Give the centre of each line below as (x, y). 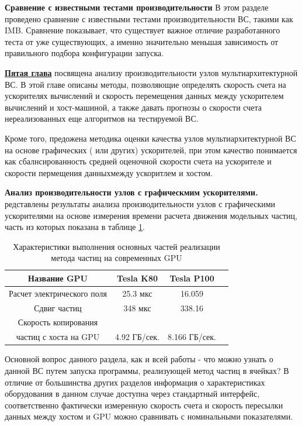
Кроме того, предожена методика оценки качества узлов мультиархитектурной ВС (150, 138)
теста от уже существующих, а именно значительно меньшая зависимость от (142, 41)
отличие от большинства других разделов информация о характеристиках (135, 382)
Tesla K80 (137, 278)
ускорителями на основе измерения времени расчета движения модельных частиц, (151, 215)
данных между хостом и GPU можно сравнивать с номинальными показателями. (149, 416)
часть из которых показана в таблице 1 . (75, 227)
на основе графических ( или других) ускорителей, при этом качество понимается (151, 150)
